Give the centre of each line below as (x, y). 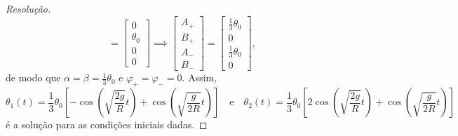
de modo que (33, 77)
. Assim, (200, 77)
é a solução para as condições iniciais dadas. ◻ (107, 124)
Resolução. (28, 8)
